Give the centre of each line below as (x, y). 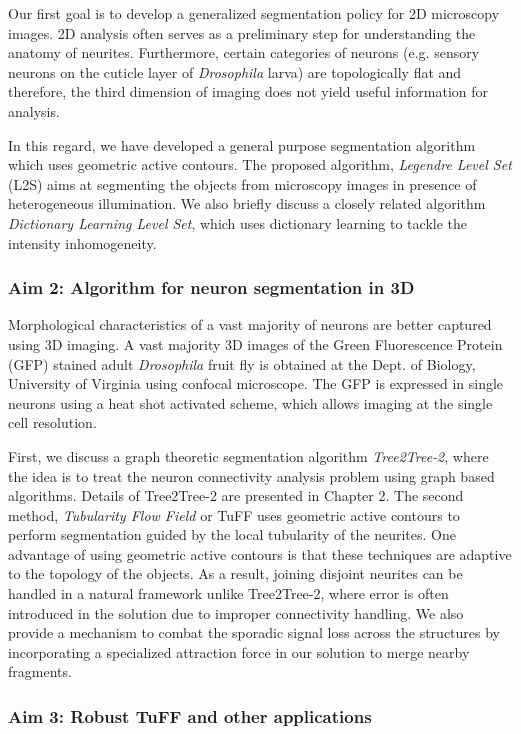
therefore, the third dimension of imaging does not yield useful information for (248, 91)
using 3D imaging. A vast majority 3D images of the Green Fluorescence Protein (255, 343)
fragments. (40, 671)
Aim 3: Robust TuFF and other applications (190, 715)
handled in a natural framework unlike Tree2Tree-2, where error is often (228, 593)
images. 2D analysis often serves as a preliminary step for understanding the (242, 32)
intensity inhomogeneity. (82, 242)
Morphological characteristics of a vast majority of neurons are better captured (250, 324)
